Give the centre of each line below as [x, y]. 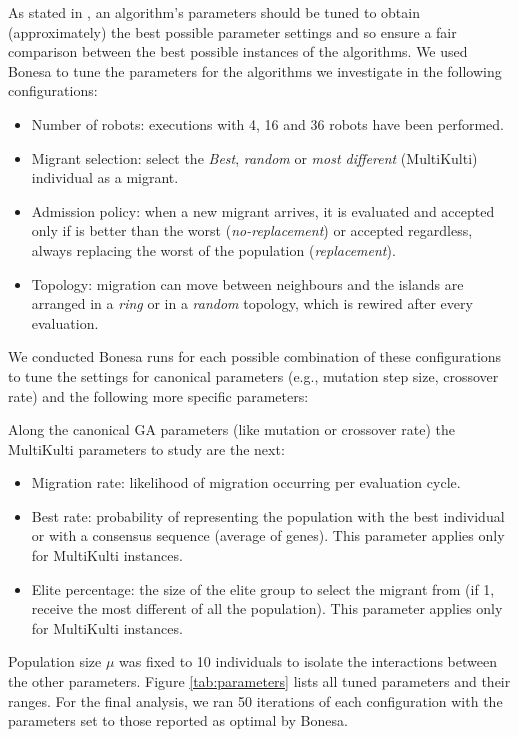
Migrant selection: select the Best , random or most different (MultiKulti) [254, 157]
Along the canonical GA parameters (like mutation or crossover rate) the [231, 429]
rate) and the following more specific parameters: [158, 395]
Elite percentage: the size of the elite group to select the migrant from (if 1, [263, 588]
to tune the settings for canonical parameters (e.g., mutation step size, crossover [253, 375]
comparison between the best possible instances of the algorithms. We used [238, 51]
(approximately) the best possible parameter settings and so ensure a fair [232, 31]
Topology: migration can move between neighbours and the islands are [247, 283]
